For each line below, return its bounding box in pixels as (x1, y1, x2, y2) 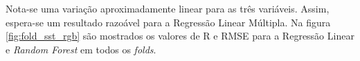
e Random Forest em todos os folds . (6, 42, 156, 56)
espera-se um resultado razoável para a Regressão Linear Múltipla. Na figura (6, 15, 331, 29)
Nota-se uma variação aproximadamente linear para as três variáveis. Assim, (6, 1, 330, 15)
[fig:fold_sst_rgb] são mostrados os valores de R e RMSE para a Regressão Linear (6, 28, 354, 43)
